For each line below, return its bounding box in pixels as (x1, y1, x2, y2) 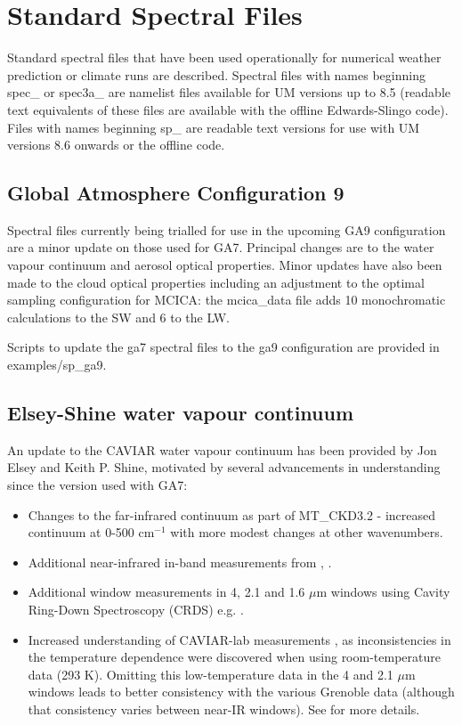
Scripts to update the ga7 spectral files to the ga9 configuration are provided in (7, 338, 440, 356)
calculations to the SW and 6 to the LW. (7, 307, 230, 326)
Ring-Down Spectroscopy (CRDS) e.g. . (28, 600, 244, 618)
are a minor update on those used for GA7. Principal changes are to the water (7, 238, 434, 257)
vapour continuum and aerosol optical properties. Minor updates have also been (7, 256, 442, 274)
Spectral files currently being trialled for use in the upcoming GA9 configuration (7, 220, 446, 239)
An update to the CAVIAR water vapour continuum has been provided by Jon (7, 440, 437, 459)
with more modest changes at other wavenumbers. (170, 523, 443, 542)
